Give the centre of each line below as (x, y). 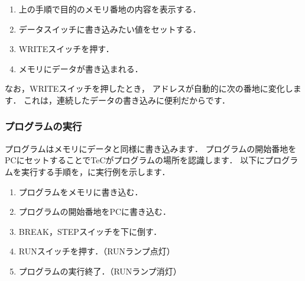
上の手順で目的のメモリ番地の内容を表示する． (110, 9)
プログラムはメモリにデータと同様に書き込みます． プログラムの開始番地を (151, 148)
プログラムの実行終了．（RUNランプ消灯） (100, 271)
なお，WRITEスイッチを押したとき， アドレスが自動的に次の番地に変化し (149, 88)
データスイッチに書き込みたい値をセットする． (110, 29)
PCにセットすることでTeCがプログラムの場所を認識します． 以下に (135, 160)
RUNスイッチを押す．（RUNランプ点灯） (97, 251)
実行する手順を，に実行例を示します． (95, 171)
